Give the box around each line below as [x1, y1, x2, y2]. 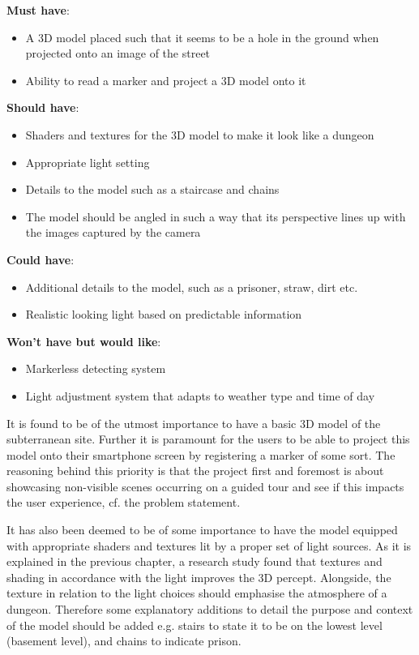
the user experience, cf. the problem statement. [6, 494, 241, 511]
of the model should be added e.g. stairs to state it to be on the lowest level [6, 616, 383, 633]
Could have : [6, 250, 75, 268]
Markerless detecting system [25, 360, 166, 377]
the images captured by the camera [25, 224, 201, 241]
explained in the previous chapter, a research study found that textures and [6, 553, 383, 570]
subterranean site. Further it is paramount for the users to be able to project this [6, 430, 410, 447]
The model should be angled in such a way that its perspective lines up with [25, 208, 406, 225]
